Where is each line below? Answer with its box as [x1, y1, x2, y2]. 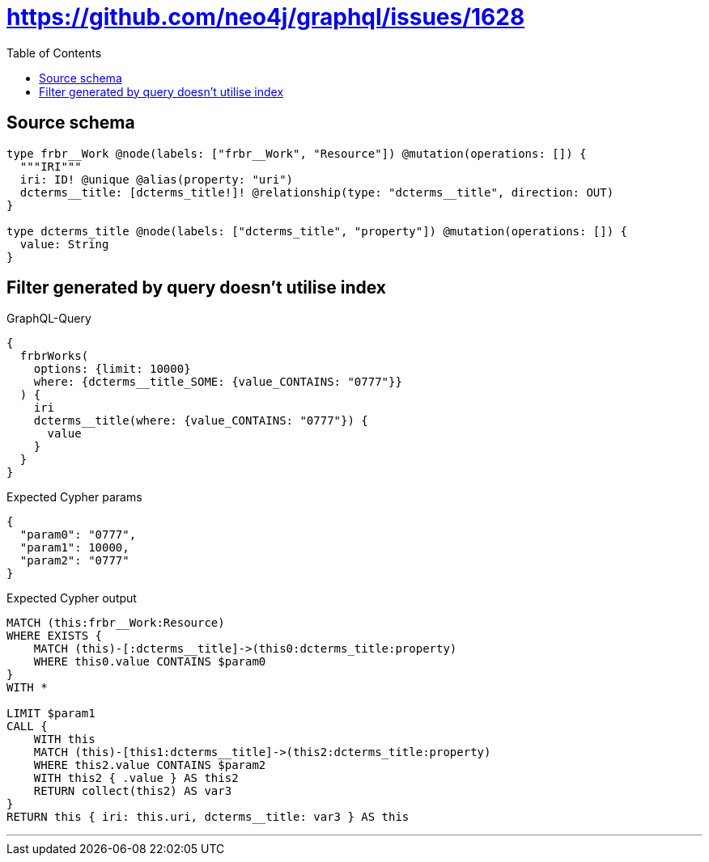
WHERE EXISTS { [6, 629, 103, 643]
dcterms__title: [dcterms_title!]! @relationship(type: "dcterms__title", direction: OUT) [19, 185, 614, 199]
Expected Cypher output [6, 591, 137, 606]
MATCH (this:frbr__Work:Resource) [6, 616, 225, 630]
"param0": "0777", [19, 528, 137, 542]
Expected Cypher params [6, 490, 142, 505]
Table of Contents [6, 45, 102, 60]
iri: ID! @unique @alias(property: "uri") [19, 172, 294, 186]
